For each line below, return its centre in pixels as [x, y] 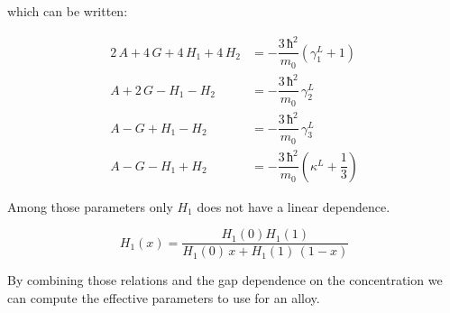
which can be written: [68, 11]
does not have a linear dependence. [294, 206]
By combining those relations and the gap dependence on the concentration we [225, 280]
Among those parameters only [90, 206]
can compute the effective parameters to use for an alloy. [164, 297]
